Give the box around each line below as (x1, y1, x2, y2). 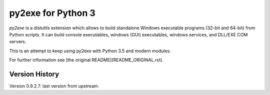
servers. (9, 39, 26, 45)
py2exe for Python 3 (9, 7, 96, 18)
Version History (9, 70, 59, 78)
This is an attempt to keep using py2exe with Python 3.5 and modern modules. (9, 48, 171, 54)
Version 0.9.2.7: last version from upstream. (9, 83, 99, 89)
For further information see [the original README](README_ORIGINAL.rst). (9, 57, 163, 63)
